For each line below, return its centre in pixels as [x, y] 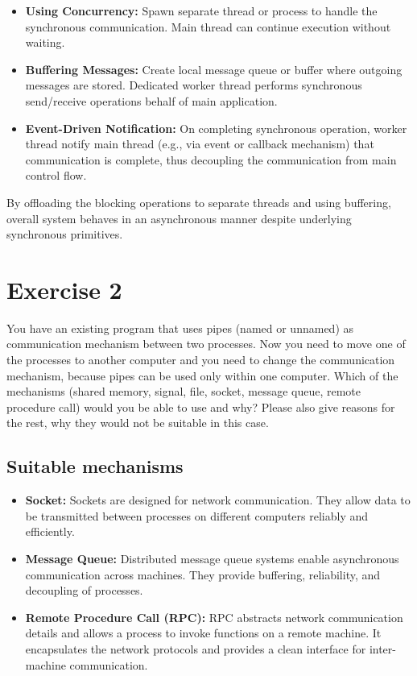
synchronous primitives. [65, 234]
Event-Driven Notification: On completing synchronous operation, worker [216, 128]
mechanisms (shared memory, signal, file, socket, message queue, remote [184, 391]
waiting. [45, 42]
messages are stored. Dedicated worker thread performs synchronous [194, 85]
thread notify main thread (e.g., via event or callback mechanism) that [200, 144]
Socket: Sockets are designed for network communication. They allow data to [218, 500]
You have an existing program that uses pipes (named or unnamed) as [180, 328]
